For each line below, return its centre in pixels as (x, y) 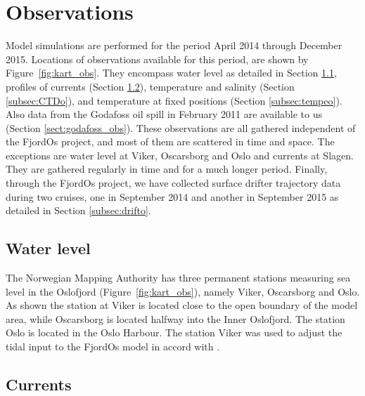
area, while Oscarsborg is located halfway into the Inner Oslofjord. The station (175, 318)
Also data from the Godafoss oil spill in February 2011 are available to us (164, 114)
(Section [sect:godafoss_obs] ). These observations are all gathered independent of (181, 127)
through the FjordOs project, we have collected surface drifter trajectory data (173, 183)
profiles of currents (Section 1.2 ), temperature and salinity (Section (150, 86)
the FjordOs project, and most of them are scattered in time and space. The (170, 141)
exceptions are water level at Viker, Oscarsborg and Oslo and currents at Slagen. (180, 155)
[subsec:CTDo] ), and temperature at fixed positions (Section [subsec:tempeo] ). (174, 100)
